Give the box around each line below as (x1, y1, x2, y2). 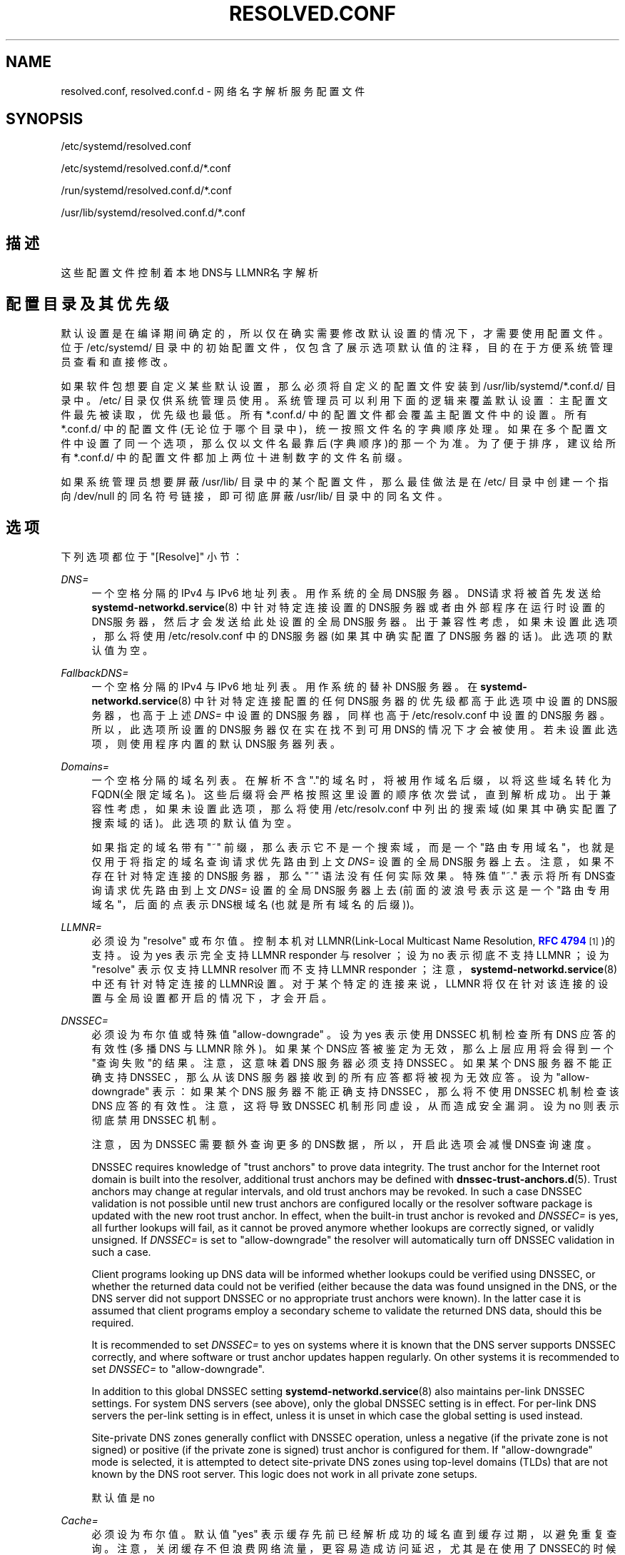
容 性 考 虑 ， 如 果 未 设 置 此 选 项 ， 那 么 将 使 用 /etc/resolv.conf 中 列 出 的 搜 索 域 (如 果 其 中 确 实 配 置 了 (91, 802, 618, 815)
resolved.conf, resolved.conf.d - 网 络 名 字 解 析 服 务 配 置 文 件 (61, 84, 365, 97)
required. (91, 1316, 134, 1329)
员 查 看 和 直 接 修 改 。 (61, 356, 173, 368)
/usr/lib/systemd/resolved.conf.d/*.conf (61, 206, 245, 219)
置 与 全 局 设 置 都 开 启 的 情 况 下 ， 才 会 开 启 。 (91, 991, 332, 1004)
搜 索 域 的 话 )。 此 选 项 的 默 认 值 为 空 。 (91, 816, 298, 829)
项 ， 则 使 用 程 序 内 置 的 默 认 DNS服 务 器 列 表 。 (91, 737, 340, 750)
